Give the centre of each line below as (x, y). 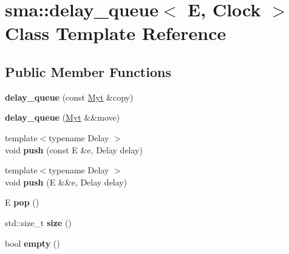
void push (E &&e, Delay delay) (66, 182)
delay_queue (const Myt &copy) (69, 97)
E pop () (22, 202)
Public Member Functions (88, 71)
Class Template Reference (116, 33)
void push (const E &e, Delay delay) (74, 149)
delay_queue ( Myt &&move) (63, 117)
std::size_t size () (38, 222)
